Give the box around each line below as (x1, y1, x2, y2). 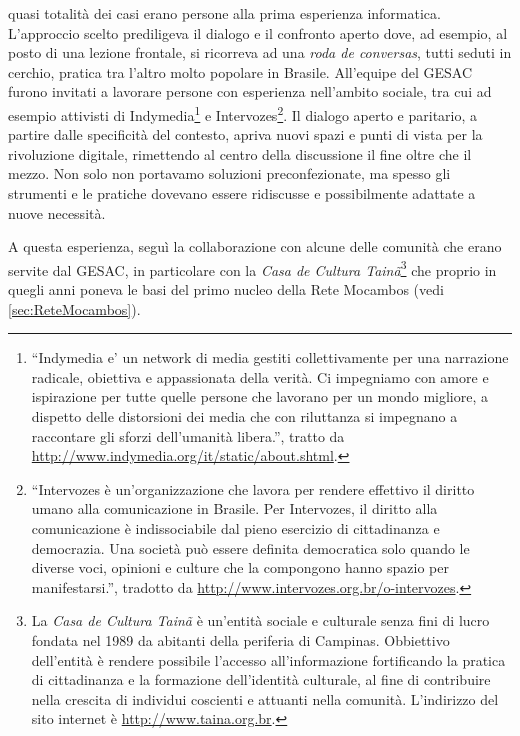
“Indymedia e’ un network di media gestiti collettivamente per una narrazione (31, 347, 509, 368)
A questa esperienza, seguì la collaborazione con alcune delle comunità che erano (8, 236, 502, 257)
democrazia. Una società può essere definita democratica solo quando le (31, 537, 470, 558)
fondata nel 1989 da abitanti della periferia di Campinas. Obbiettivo (31, 629, 450, 650)
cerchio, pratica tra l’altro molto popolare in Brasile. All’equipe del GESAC (8, 61, 473, 82)
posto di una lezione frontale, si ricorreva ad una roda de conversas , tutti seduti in (8, 42, 512, 63)
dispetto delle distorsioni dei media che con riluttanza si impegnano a (31, 406, 458, 426)
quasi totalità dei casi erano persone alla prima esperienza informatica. (8, 3, 441, 23)
